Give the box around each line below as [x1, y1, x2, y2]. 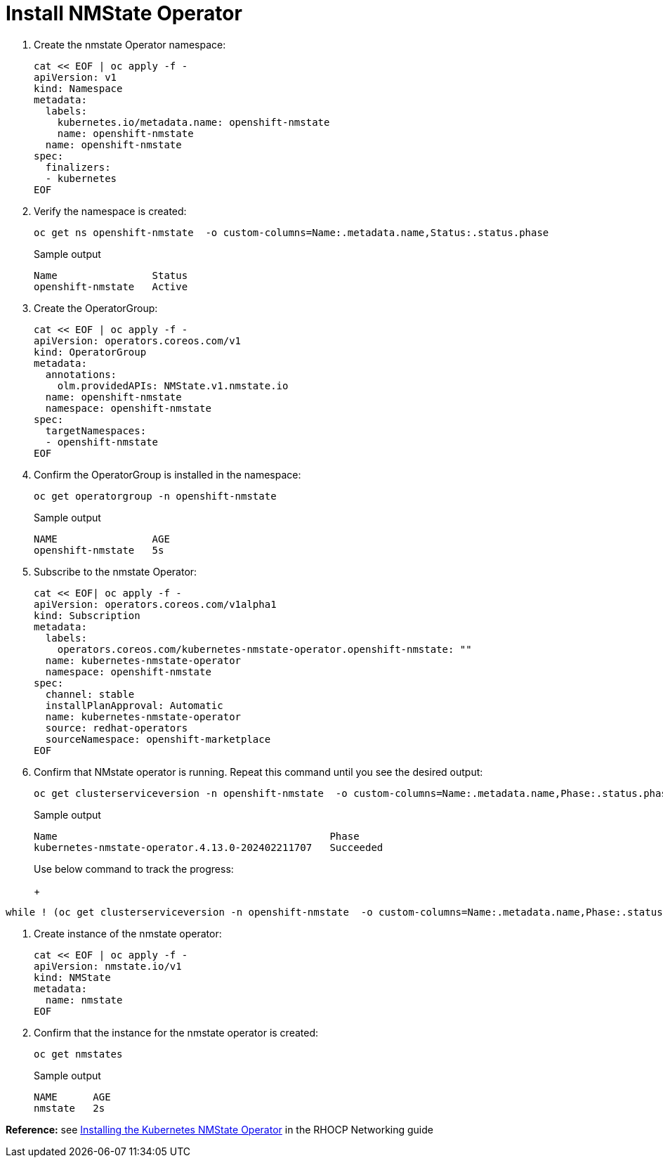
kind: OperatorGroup [34, 346, 147, 358]
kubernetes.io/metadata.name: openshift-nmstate [57, 116, 330, 128]
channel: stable [45, 688, 135, 700]
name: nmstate [45, 994, 123, 1006]
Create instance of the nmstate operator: [34, 927, 222, 940]
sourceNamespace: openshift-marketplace [45, 733, 271, 745]
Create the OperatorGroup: [34, 301, 158, 314]
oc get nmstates [34, 1048, 123, 1060]
